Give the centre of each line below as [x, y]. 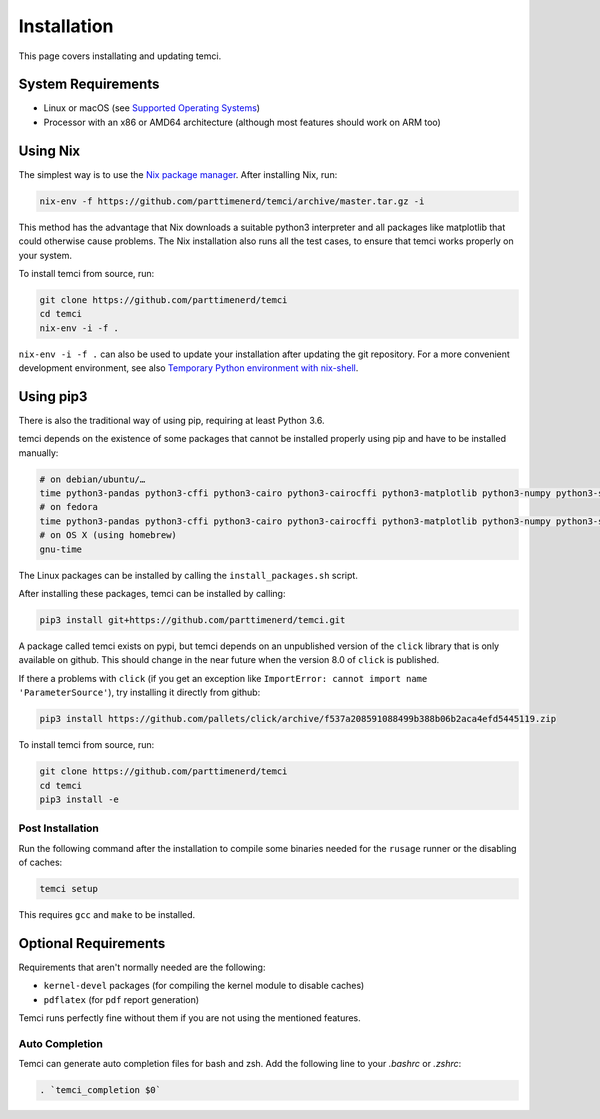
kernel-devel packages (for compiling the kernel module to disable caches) [204, 986]
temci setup [69, 889]
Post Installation [59, 828]
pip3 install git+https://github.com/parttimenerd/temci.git [192, 620]
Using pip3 [53, 396]
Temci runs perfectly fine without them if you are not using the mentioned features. [190, 1018]
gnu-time [61, 549]
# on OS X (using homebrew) [108, 535]
